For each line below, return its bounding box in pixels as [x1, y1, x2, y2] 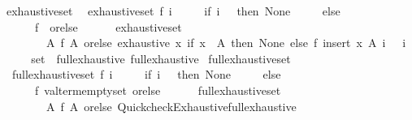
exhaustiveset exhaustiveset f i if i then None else [6, 2, 340, 19]
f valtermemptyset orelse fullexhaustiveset [34, 81, 281, 98]
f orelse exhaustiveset [34, 18, 182, 35]
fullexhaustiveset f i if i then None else [11, 66, 281, 83]
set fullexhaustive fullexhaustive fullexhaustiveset [31, 49, 291, 66]
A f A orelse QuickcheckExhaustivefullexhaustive [46, 97, 297, 114]
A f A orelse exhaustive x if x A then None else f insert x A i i [46, 34, 406, 51]
